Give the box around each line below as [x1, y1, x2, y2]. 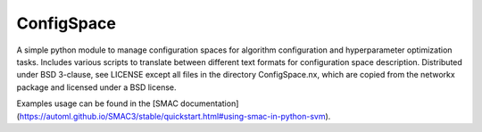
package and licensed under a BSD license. [16, 81, 177, 93]
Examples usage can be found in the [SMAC [16, 98, 179, 109]
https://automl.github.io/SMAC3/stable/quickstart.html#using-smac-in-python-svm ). [19, 111, 331, 121]
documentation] [179, 98, 239, 109]
